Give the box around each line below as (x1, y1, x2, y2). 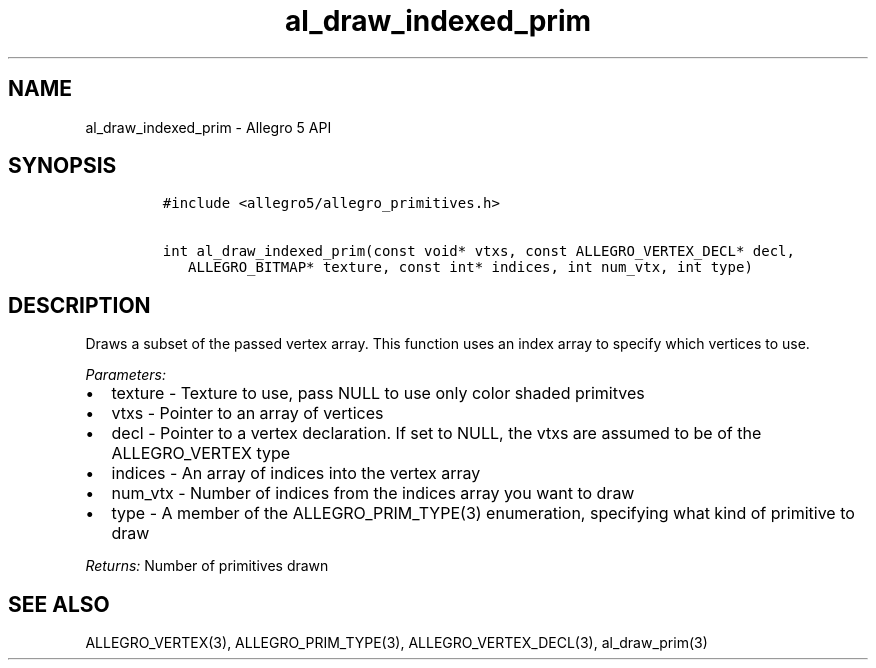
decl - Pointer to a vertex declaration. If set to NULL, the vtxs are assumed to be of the (111, 423, 762, 444)
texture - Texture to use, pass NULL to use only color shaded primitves (111, 383, 645, 404)
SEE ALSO (8, 591, 110, 617)
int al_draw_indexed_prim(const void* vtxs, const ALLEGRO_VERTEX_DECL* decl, (162, 243, 795, 260)
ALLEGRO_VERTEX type (111, 443, 291, 464)
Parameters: (85, 366, 167, 384)
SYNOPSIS (8, 153, 117, 179)
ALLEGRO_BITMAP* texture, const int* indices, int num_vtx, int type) (188, 259, 753, 276)
